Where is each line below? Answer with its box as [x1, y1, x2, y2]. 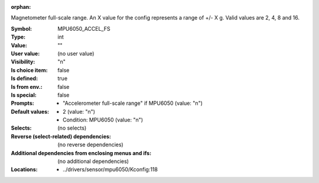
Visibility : [11, 58, 35, 65]
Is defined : [11, 75, 38, 82]
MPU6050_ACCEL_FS [57, 25, 110, 32]
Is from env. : [11, 83, 43, 90]
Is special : [11, 91, 37, 98]
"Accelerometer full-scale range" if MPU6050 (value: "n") [63, 99, 203, 107]
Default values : [11, 108, 50, 115]
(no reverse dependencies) [57, 141, 123, 148]
